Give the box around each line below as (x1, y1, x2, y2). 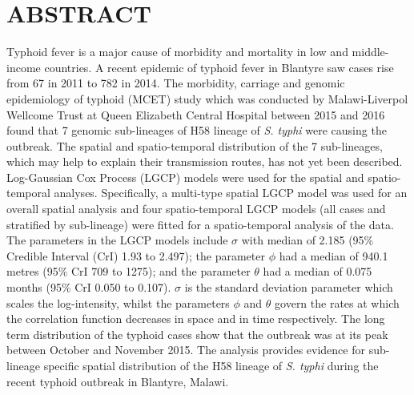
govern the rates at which (275, 294, 400, 311)
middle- (352, 43, 389, 60)
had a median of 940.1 (279, 247, 388, 264)
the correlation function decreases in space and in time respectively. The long (6, 310, 385, 327)
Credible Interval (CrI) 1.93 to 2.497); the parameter (6, 247, 265, 264)
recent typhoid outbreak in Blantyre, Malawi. (6, 373, 229, 389)
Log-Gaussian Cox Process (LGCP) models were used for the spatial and (6, 168, 364, 185)
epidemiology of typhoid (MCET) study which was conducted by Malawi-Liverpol (6, 90, 408, 107)
